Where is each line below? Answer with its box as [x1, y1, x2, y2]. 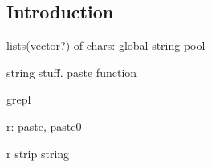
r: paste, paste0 [6, 117, 82, 134]
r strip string [6, 145, 70, 161]
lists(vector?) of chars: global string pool [6, 37, 206, 54]
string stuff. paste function [6, 63, 137, 80]
